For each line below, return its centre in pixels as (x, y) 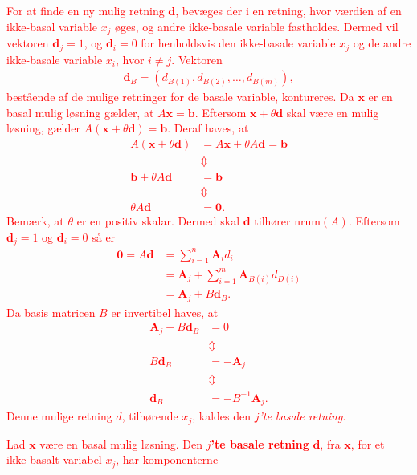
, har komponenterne (167, 459)
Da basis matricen (51, 312)
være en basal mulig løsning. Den (121, 443)
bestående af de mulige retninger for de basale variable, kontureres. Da (180, 97)
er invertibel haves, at (165, 312)
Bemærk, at (35, 221)
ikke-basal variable (52, 26)
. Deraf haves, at (208, 128)
